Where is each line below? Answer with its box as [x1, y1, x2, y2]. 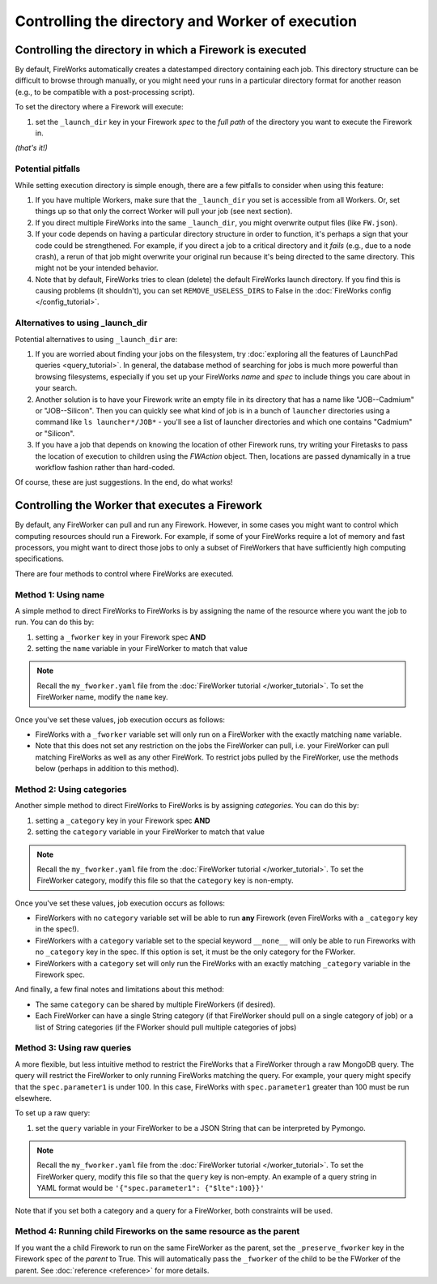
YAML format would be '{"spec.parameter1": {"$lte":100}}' [36, 1183, 265, 1193]
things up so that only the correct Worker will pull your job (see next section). [35, 207, 293, 216]
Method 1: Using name [15, 588, 105, 600]
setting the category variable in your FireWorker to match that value [35, 827, 265, 837]
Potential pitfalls [15, 163, 81, 174]
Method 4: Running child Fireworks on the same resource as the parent [15, 1226, 300, 1237]
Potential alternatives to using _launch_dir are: [15, 334, 178, 344]
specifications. [15, 554, 65, 563]
